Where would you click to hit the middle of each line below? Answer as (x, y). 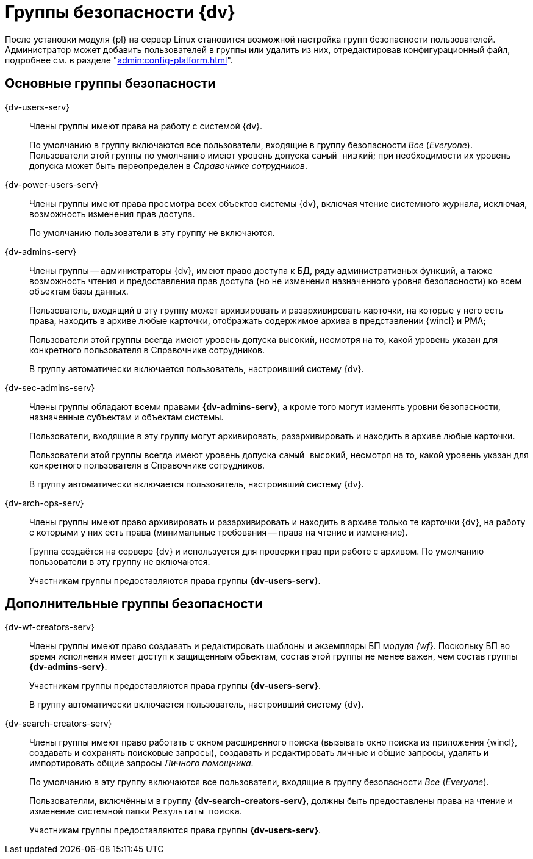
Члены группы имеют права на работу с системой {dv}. (146, 126)
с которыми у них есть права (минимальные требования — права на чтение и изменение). (219, 532)
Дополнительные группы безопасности (134, 604)
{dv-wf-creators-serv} (50, 627)
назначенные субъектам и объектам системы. (127, 417)
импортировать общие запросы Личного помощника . (141, 763)
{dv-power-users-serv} (52, 184)
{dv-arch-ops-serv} (45, 503)
